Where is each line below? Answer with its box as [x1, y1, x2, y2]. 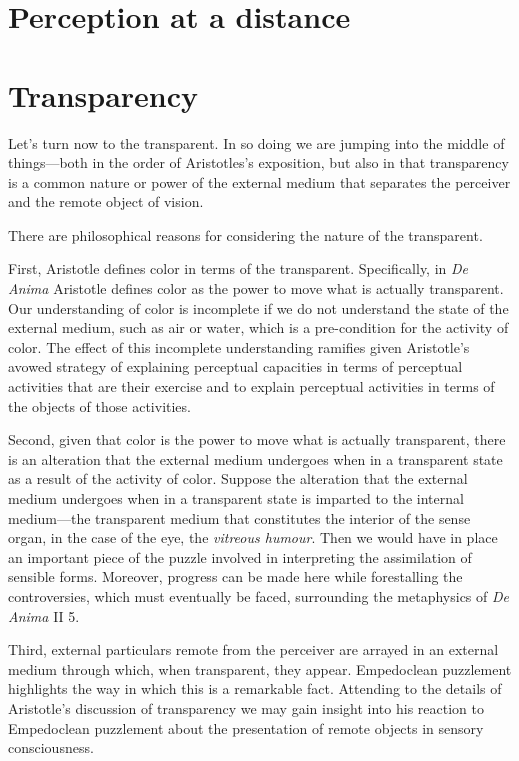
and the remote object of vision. [8, 191, 204, 212]
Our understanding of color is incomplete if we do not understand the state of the [8, 297, 509, 318]
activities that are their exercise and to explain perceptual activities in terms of [8, 376, 495, 397]
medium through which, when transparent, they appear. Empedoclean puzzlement [8, 658, 512, 679]
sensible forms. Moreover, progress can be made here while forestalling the [8, 566, 463, 587]
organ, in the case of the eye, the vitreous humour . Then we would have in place [8, 527, 498, 548]
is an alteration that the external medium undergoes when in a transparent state [8, 448, 503, 469]
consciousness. [8, 737, 94, 758]
